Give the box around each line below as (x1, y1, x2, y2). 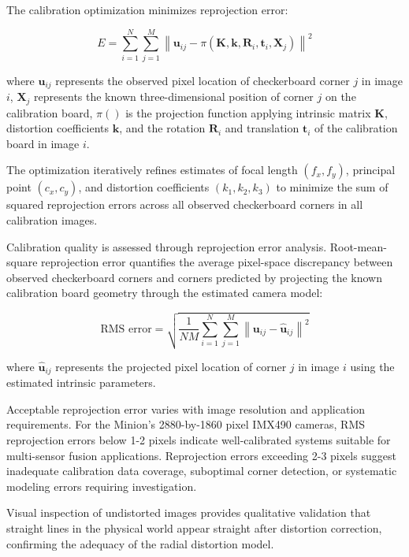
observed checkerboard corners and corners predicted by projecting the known (6, 269, 382, 285)
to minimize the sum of (276, 179, 389, 195)
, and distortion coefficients (78, 179, 210, 195)
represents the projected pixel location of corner (55, 358, 287, 374)
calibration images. (6, 212, 98, 228)
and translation (225, 120, 299, 136)
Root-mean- (329, 238, 387, 254)
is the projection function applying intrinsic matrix (125, 104, 371, 121)
